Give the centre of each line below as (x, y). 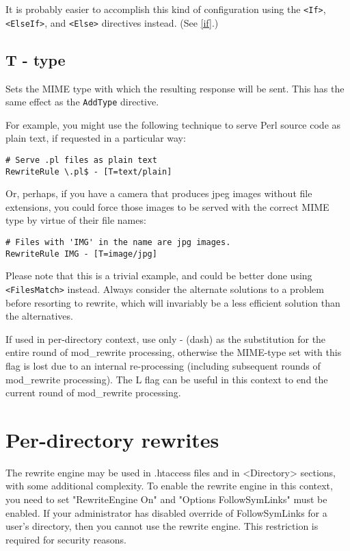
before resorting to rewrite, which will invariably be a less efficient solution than (173, 302)
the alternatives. (39, 316)
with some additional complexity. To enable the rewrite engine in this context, (169, 486)
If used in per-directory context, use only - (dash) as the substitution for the (166, 338)
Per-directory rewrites (112, 439)
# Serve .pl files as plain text (81, 160)
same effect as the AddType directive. (82, 102)
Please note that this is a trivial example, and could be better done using (159, 275)
